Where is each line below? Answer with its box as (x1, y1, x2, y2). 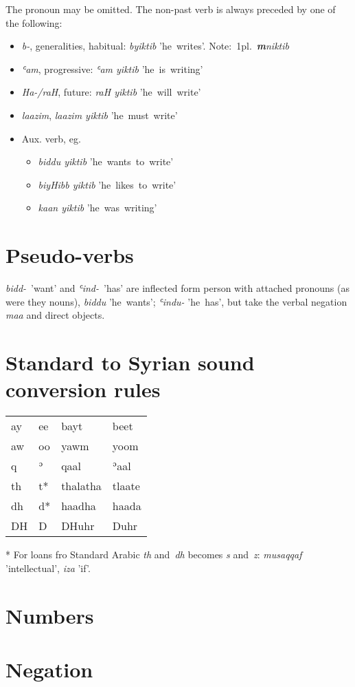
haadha (61, 498, 96, 514)
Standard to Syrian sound (5, 348, 255, 377)
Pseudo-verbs (5, 241, 134, 269)
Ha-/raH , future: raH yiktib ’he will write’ (21, 85, 201, 99)
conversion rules (5, 375, 161, 403)
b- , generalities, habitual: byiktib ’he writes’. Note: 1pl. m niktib (21, 39, 289, 53)
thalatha (61, 478, 102, 494)
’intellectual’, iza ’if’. (5, 560, 91, 575)
